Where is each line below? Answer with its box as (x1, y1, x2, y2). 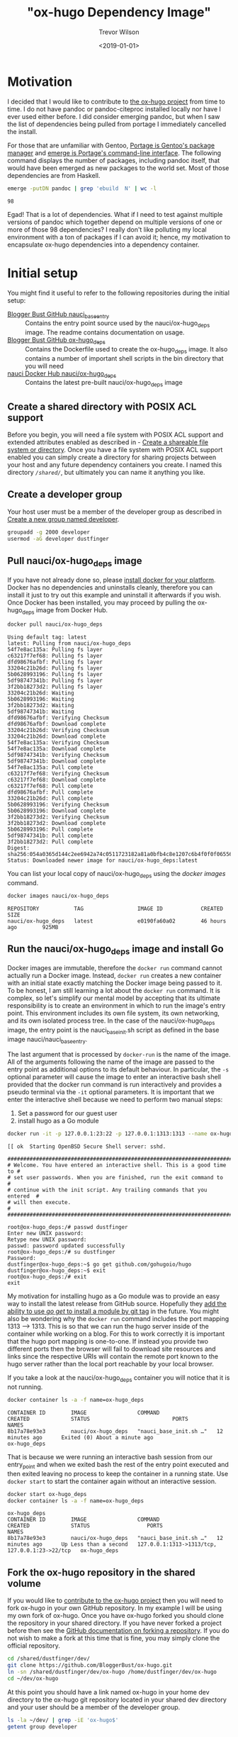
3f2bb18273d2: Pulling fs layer (7, 683, 103, 691)
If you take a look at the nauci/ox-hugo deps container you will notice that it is (7, 1373, 230, 1384)
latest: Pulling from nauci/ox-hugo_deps (7, 640, 132, 647)
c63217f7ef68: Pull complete (7, 782, 93, 790)
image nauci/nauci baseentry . (7, 1035, 88, 1045)
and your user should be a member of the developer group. (7, 1702, 181, 1711)
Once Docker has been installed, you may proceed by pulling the (7, 598, 196, 607)
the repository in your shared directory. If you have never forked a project (7, 1619, 222, 1627)
